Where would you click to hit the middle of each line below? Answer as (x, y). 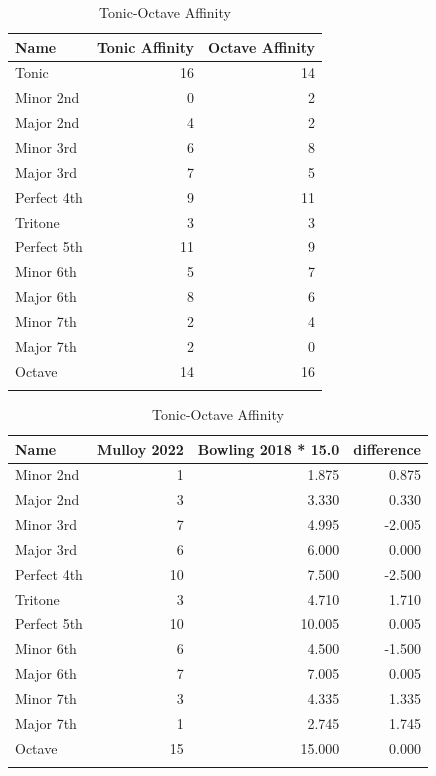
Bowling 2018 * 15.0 (268, 448)
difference (387, 448)
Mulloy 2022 (140, 448)
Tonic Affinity (145, 46)
